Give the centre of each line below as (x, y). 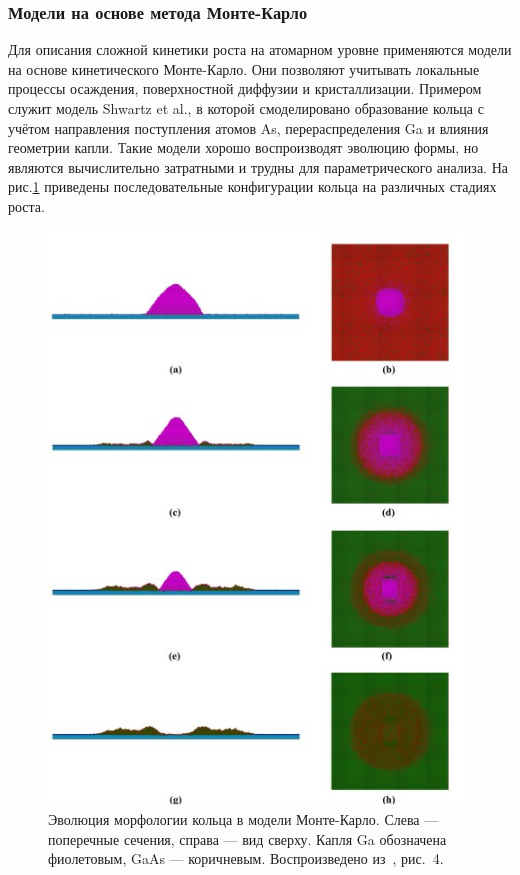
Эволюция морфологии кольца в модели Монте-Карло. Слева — (243, 819)
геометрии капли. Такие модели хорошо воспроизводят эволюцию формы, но (243, 147)
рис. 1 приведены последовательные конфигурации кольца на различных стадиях (252, 186)
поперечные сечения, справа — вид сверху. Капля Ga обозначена (247, 838)
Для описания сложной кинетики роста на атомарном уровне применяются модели (260, 49)
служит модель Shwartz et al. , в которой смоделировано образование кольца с (246, 108)
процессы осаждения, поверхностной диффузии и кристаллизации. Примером (245, 88)
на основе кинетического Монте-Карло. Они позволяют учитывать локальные (244, 68)
